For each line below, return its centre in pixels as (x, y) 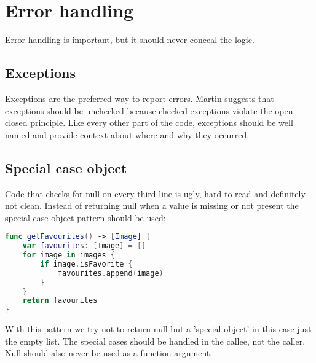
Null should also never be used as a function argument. (109, 353)
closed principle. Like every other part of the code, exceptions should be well (149, 123)
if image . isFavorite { (86, 264)
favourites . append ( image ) (110, 273)
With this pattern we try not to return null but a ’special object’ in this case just (158, 329)
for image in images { (69, 255)
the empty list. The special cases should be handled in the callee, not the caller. (155, 341)
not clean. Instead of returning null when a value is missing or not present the (152, 205)
